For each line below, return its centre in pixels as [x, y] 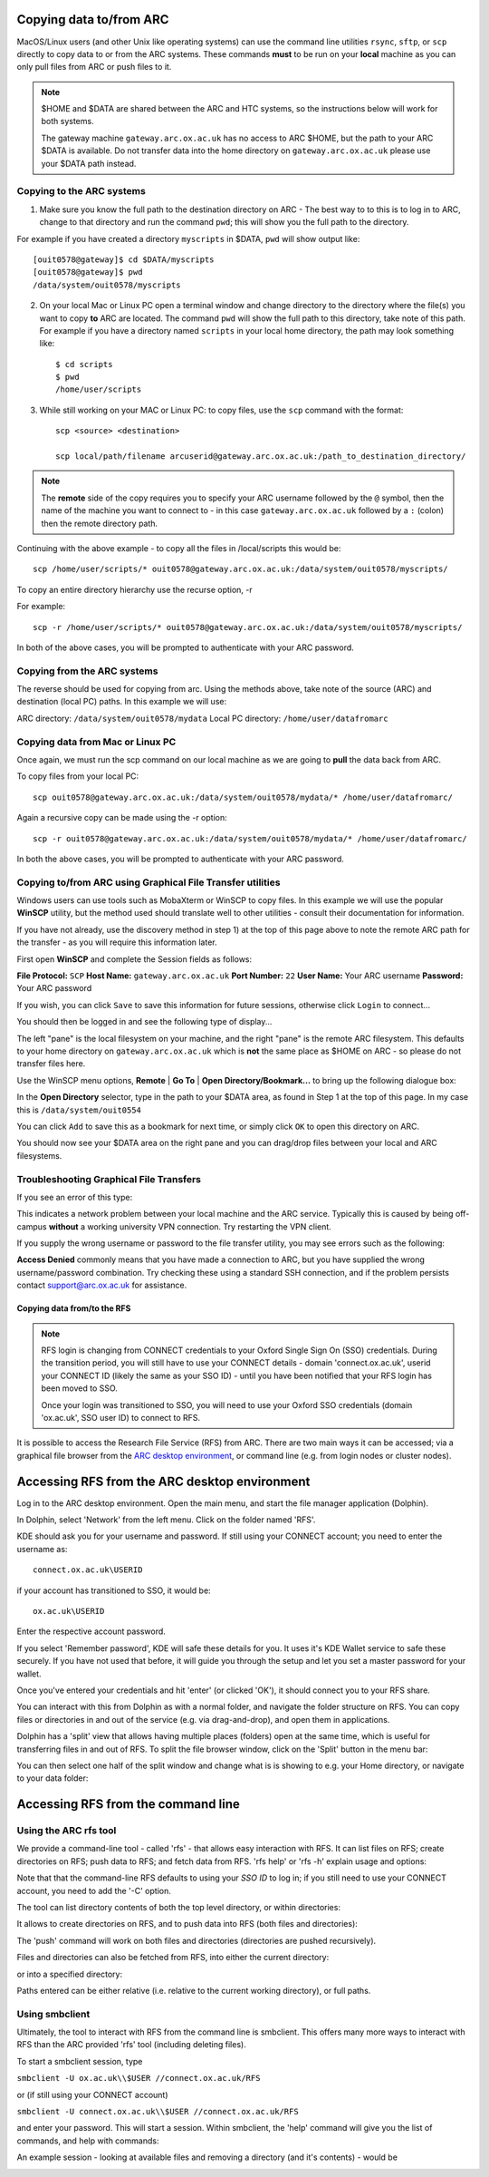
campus [32, 1226]
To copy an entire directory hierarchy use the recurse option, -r [134, 589]
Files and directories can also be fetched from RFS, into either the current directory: [173, 1958]
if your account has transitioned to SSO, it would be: [114, 1590]
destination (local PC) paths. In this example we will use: [121, 702]
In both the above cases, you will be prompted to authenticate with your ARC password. [180, 859]
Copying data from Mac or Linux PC [96, 742]
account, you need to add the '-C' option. [94, 1890]
